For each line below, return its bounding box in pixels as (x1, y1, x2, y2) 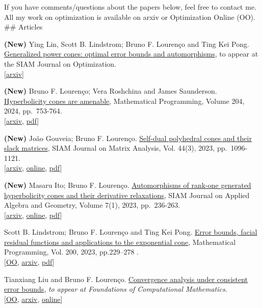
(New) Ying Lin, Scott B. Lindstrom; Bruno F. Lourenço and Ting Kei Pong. (4, 38, 249, 49)
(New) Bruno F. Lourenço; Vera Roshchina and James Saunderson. (4, 86, 217, 96)
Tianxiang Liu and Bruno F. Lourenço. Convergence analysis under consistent (4, 273, 248, 284)
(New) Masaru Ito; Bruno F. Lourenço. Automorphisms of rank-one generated (4, 179, 251, 190)
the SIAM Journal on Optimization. (4, 58, 116, 69)
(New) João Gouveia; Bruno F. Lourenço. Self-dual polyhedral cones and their (4, 132, 252, 143)
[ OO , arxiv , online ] (4, 293, 63, 304)
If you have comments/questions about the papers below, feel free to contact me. (4, 2, 256, 12)
